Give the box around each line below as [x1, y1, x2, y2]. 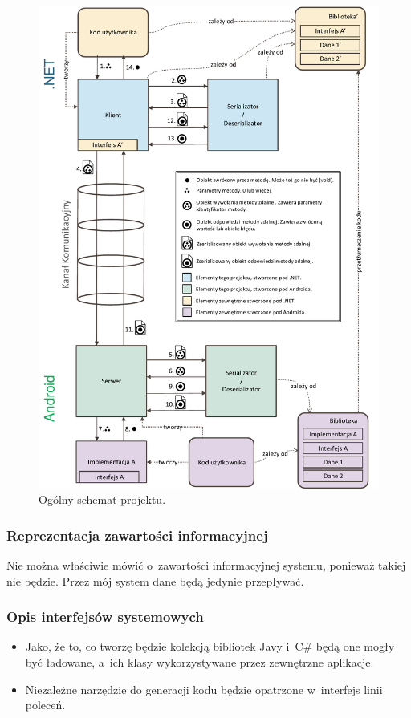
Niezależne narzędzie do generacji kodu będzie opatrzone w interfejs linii [25, 680, 383, 697]
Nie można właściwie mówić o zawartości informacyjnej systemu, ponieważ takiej [6, 556, 406, 573]
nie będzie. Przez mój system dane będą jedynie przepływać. [6, 572, 304, 589]
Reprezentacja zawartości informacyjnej [6, 525, 268, 545]
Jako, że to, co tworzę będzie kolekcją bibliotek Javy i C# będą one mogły [25, 638, 395, 655]
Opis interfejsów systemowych [6, 606, 204, 627]
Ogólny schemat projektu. [39, 491, 166, 508]
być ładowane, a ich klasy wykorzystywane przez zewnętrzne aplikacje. [25, 653, 374, 670]
